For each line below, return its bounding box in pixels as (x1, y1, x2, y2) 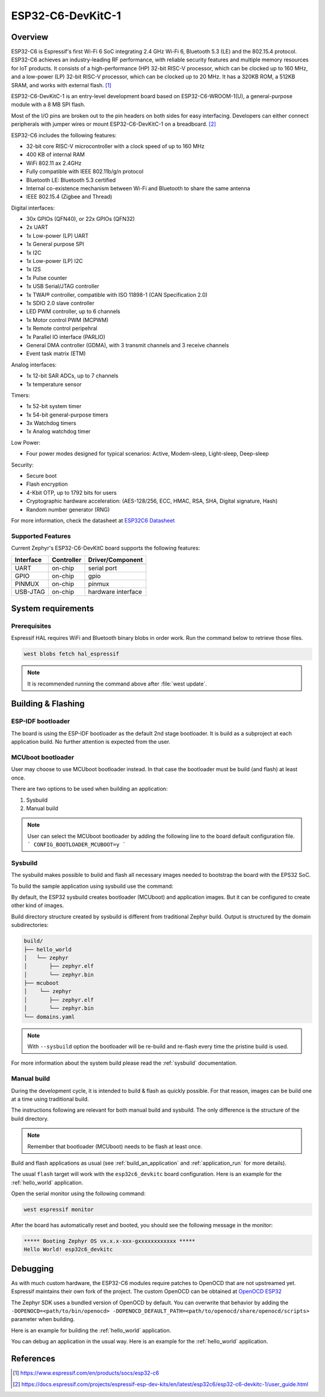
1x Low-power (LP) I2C (26, 258, 84, 265)
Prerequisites (11, 622, 51, 630)
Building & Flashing (11, 699, 85, 709)
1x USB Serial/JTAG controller (26, 283, 99, 290)
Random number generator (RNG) (26, 506, 110, 513)
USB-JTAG (14, 587, 45, 596)
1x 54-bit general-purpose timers (26, 411, 108, 418)
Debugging (11, 1263, 54, 1274)
